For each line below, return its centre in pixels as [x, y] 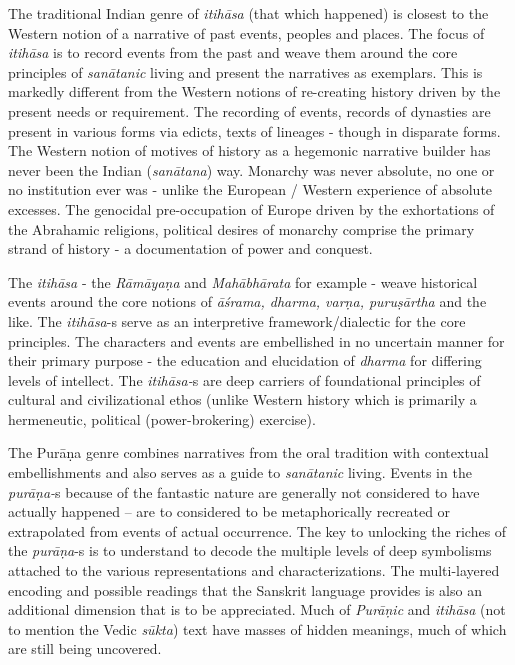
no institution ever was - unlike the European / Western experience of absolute [250, 189]
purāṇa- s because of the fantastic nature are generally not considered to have [244, 491]
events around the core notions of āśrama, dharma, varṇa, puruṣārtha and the [247, 301]
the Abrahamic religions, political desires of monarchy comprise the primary [241, 228]
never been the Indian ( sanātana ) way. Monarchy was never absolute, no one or [251, 169]
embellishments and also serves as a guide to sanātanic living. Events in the [240, 472]
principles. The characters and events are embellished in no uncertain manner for [256, 340]
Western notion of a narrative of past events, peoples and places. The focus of [246, 32]
